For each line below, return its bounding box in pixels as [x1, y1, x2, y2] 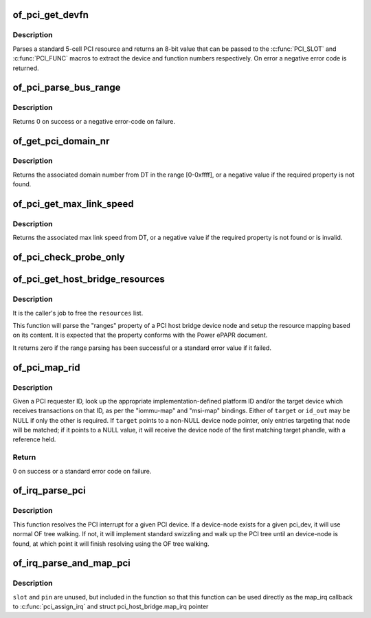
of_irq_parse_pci [12, 485, 86, 496]
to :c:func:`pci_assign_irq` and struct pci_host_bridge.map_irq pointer [12, 602, 209, 611]
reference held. [12, 435, 56, 443]
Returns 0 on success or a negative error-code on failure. [12, 117, 175, 125]
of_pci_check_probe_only [12, 252, 125, 263]
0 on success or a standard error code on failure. [12, 467, 152, 475]
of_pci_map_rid [12, 362, 80, 373]
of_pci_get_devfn [12, 9, 89, 21]
